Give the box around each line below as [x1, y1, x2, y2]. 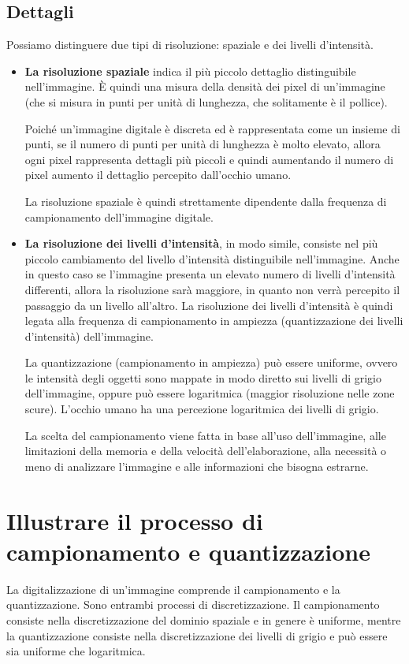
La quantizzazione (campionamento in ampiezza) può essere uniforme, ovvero [24, 354, 398, 371]
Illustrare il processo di [6, 504, 263, 536]
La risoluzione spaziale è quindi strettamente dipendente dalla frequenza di [24, 192, 387, 209]
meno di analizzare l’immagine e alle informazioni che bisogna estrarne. [24, 457, 369, 474]
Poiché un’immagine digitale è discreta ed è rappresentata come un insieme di [24, 120, 400, 136]
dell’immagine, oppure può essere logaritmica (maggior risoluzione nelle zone [24, 385, 395, 401]
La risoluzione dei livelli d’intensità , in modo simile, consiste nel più [24, 235, 378, 252]
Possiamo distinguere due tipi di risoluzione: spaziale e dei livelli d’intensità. [6, 36, 374, 53]
